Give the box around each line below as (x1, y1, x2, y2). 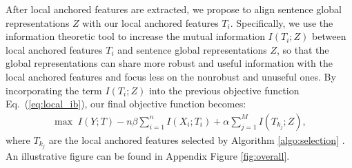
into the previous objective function (148, 83, 300, 97)
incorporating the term (6, 83, 102, 97)
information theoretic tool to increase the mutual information (6, 29, 265, 43)
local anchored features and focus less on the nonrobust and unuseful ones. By (6, 69, 336, 83)
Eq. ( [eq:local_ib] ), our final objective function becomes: (6, 96, 246, 111)
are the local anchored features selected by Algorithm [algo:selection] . (48, 132, 345, 147)
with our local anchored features (82, 15, 219, 30)
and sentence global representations (117, 42, 267, 56)
